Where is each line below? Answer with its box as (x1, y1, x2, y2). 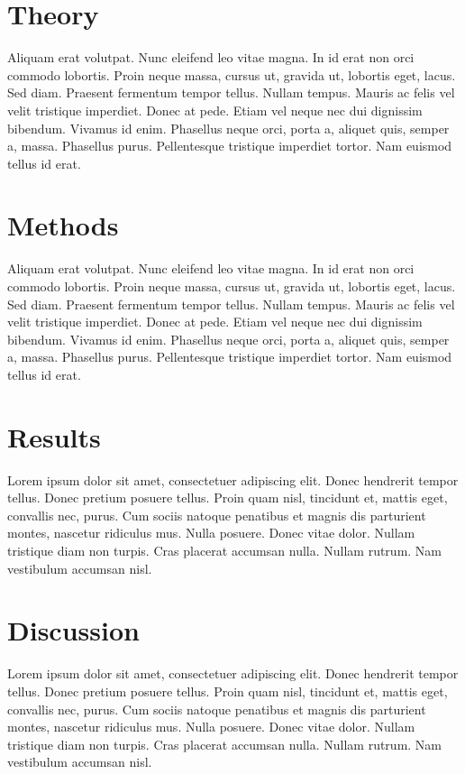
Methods (7, 207, 119, 244)
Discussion (7, 612, 140, 649)
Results (7, 418, 101, 455)
